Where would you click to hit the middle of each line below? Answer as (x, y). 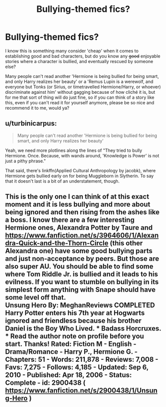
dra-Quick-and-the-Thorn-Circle (57, 243)
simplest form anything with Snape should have (81, 290)
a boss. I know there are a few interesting (70, 220)
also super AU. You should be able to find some (79, 267)
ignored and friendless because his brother (73, 321)
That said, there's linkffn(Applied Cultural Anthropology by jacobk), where (81, 170)
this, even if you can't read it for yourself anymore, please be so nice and (80, 102)
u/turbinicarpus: (31, 123)
